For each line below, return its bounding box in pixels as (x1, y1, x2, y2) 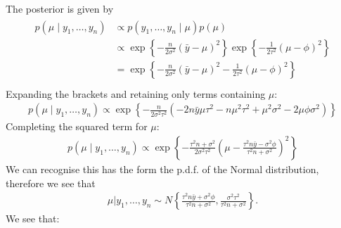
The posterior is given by (6, 1, 114, 15)
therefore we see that (6, 175, 96, 190)
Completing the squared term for (6, 119, 148, 134)
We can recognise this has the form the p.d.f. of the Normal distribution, (6, 162, 319, 176)
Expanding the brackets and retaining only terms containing (6, 86, 266, 101)
